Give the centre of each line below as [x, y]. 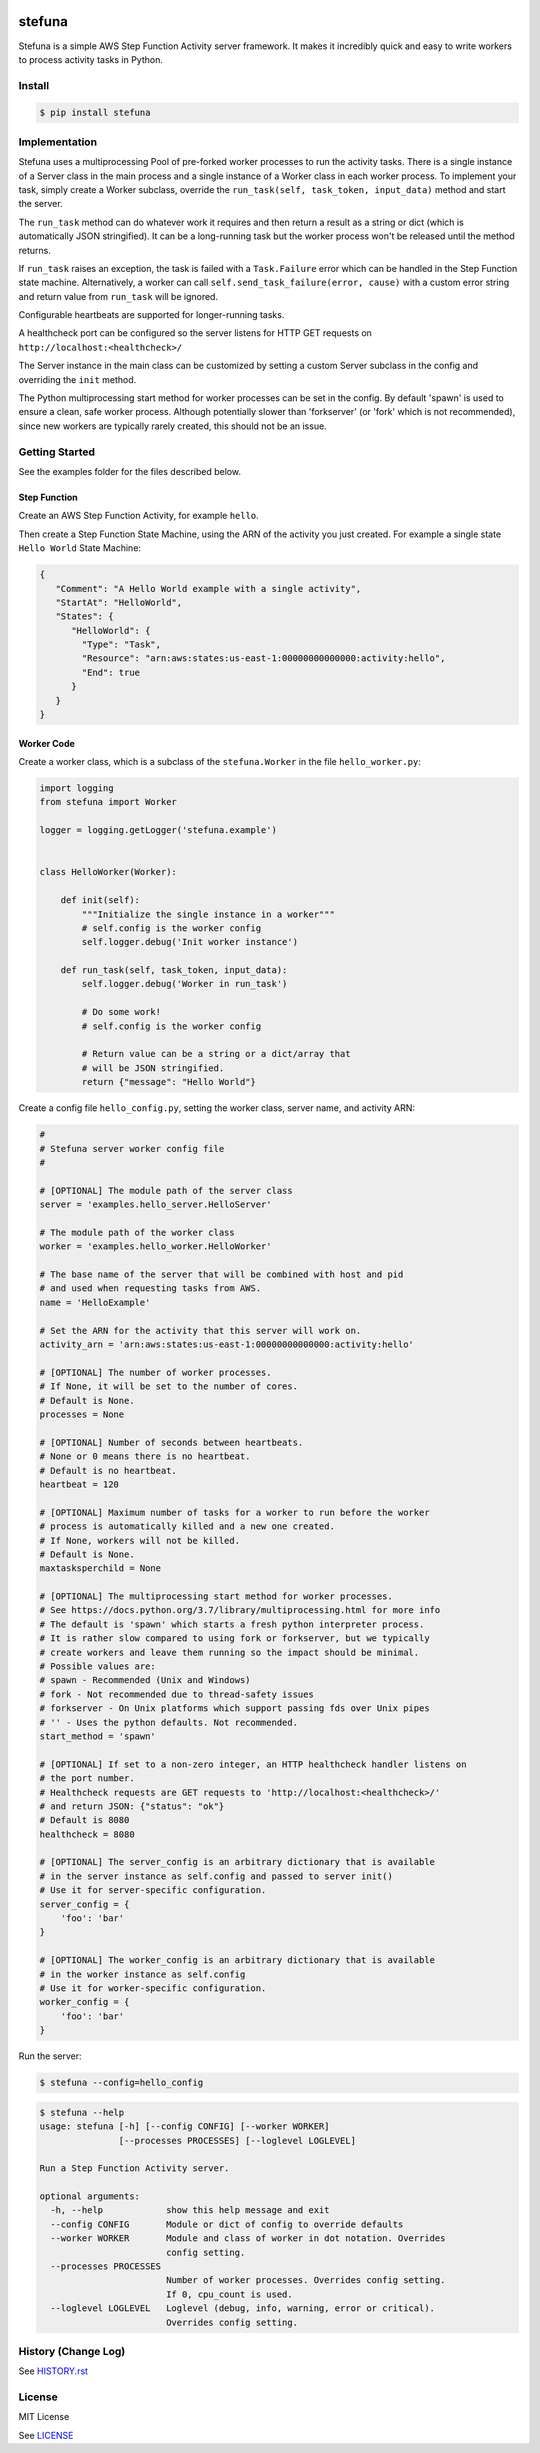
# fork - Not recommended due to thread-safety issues [176, 1694]
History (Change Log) [72, 2351]
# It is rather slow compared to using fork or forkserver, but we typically [234, 1638]
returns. [35, 250]
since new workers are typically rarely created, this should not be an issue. [172, 426]
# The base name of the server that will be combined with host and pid [221, 1274]
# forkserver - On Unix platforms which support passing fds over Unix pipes [234, 1708]
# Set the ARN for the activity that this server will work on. [200, 1330]
